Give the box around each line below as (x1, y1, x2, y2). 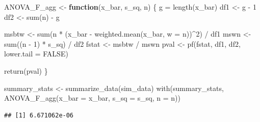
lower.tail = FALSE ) (4, 48, 68, 59)
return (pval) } (4, 65, 48, 76)
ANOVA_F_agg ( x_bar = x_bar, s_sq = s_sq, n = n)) (4, 93, 180, 103)
